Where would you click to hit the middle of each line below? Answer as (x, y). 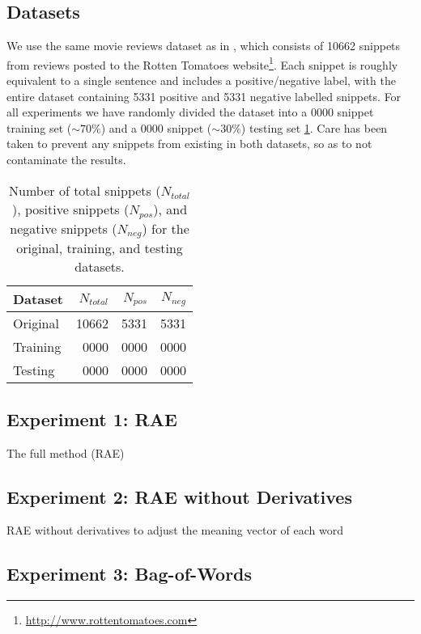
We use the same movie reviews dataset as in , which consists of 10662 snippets (204, 46)
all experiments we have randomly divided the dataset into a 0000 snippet (190, 112)
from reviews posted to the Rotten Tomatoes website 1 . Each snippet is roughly (202, 63)
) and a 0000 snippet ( (156, 127)
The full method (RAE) (66, 452)
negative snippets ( (64, 228)
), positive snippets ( (70, 209)
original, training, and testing (100, 248)
